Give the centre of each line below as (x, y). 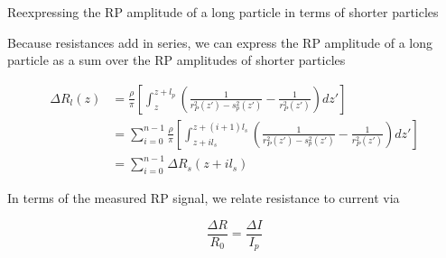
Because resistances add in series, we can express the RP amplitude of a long (220, 42)
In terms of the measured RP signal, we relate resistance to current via (204, 198)
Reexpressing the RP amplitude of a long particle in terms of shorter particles (223, 12)
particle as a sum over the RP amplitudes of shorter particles (177, 60)
